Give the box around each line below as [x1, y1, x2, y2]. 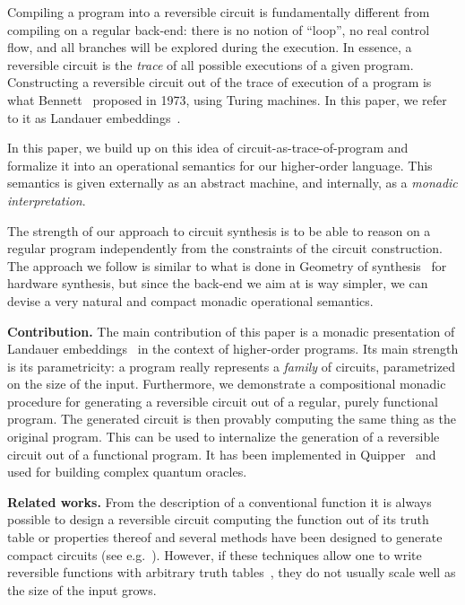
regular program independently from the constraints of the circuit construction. [7, 239, 443, 258]
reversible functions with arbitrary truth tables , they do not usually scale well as [7, 563, 456, 582]
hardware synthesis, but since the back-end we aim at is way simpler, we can [7, 274, 428, 293]
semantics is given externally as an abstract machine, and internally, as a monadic [7, 173, 458, 192]
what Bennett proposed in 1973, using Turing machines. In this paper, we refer [7, 90, 447, 109]
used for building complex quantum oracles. [7, 462, 247, 481]
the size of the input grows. [7, 580, 157, 599]
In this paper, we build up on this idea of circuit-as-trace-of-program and [7, 138, 409, 157]
